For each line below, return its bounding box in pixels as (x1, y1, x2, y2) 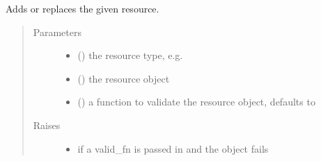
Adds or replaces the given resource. (6, 1, 159, 15)
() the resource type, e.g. (77, 48, 183, 62)
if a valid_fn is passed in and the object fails (77, 141, 269, 155)
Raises (33, 117, 61, 132)
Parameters (33, 24, 81, 39)
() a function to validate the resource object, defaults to (77, 94, 315, 109)
